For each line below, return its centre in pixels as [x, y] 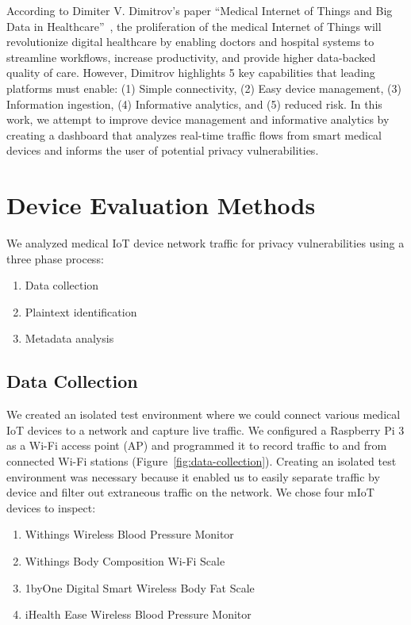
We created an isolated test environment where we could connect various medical [204, 414]
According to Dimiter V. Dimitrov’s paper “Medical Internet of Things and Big [200, 10]
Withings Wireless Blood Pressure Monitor [129, 534]
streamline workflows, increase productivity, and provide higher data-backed [191, 57]
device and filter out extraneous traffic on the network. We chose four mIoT [190, 492]
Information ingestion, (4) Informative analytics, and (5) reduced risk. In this [194, 104]
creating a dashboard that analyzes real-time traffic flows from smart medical [194, 134]
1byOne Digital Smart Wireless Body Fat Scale [140, 587]
